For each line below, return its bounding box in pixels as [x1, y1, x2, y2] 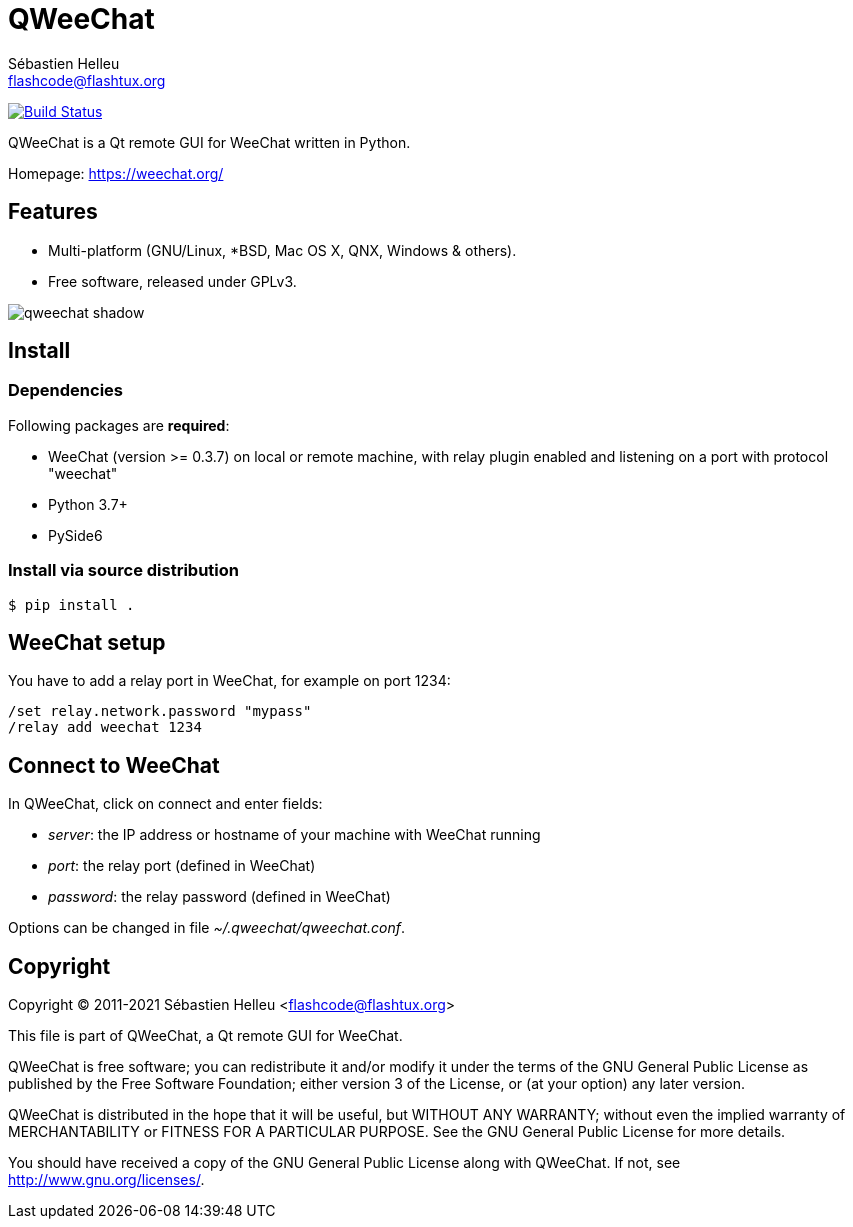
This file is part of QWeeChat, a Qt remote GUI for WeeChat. [8, 1027, 403, 1045]
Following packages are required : [8, 416, 230, 434]
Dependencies [8, 380, 124, 401]
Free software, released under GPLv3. [48, 272, 297, 290]
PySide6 [48, 526, 103, 544]
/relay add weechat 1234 [8, 719, 202, 736]
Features [8, 199, 98, 225]
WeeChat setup [8, 629, 166, 655]
